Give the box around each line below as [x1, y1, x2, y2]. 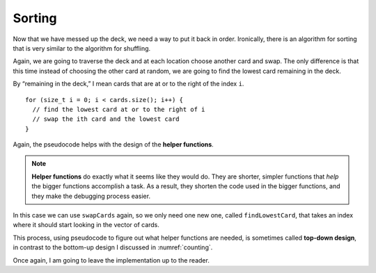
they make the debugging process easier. [31, 192, 151, 200]
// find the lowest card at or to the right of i [32, 105, 205, 113]
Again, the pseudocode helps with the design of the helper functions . [13, 140, 214, 149]
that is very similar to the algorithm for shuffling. [13, 44, 151, 52]
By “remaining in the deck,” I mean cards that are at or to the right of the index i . [13, 80, 244, 88]
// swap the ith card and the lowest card [32, 115, 180, 123]
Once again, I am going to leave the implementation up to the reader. [13, 256, 210, 264]
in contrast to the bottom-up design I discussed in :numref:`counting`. [13, 243, 213, 251]
